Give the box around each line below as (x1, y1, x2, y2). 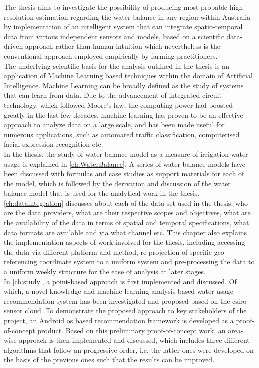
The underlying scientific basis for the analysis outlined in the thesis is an (4, 60, 230, 71)
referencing (4, 256, 37, 267)
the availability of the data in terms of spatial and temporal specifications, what (4, 217, 249, 228)
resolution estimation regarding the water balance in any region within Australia (4, 11, 251, 22)
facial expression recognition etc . (4, 139, 103, 149)
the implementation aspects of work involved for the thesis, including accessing (4, 237, 245, 247)
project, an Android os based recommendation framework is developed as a (4, 315, 234, 325)
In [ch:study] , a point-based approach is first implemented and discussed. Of (4, 276, 237, 286)
